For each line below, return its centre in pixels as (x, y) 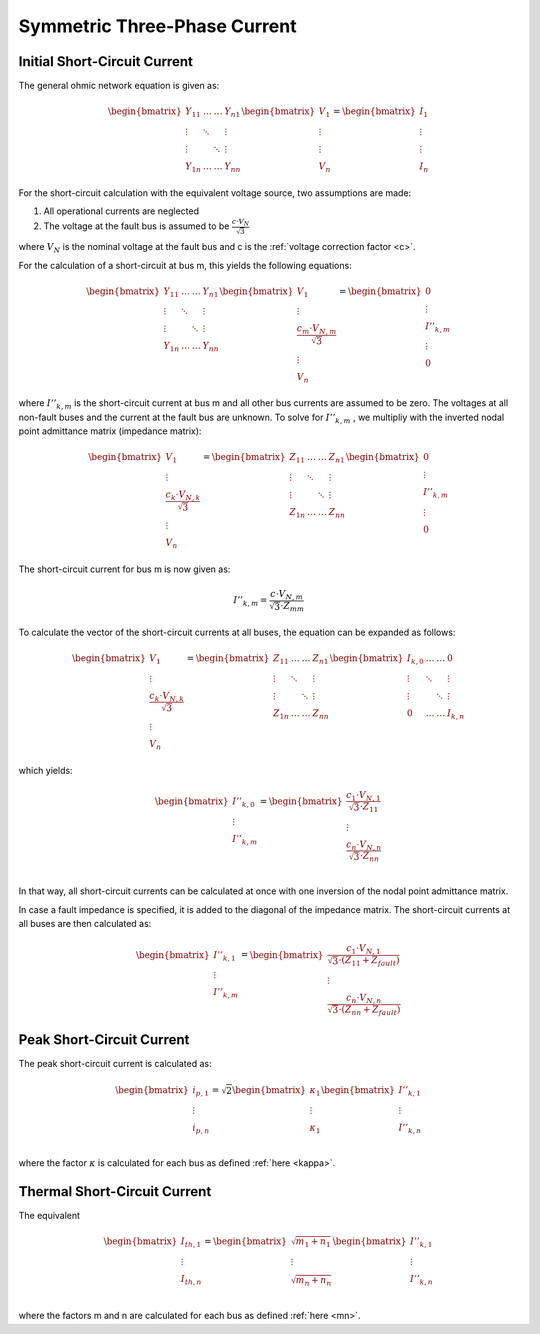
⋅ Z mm (292, 607)
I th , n (191, 1280)
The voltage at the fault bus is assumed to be (136, 226)
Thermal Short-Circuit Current (115, 1191)
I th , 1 (191, 1242)
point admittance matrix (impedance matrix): (110, 431)
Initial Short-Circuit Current (106, 61)
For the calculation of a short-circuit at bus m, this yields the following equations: (185, 265)
